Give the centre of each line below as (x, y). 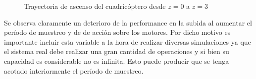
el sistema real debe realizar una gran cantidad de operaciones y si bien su (117, 51)
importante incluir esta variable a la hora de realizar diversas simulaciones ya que (128, 41)
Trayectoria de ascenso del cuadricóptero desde (95, 6)
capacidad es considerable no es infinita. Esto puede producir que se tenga (117, 61)
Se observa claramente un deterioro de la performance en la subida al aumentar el (128, 22)
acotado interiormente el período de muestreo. (74, 70)
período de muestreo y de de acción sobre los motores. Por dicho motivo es (117, 32)
